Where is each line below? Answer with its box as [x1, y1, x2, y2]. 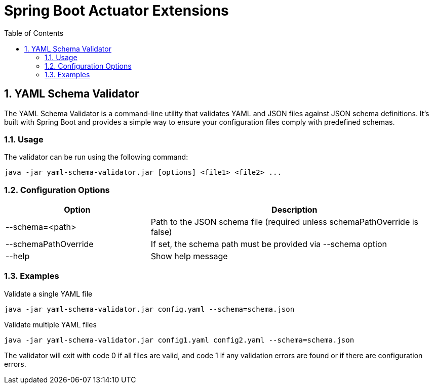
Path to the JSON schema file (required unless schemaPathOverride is [150, 217, 419, 227]
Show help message [150, 251, 228, 262]
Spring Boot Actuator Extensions [4, 2, 229, 19]
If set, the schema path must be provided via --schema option [150, 239, 387, 250]
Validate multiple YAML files [4, 320, 97, 329]
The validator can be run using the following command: [4, 153, 188, 162]
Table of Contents [4, 28, 64, 37]
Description [271, 205, 318, 215]
